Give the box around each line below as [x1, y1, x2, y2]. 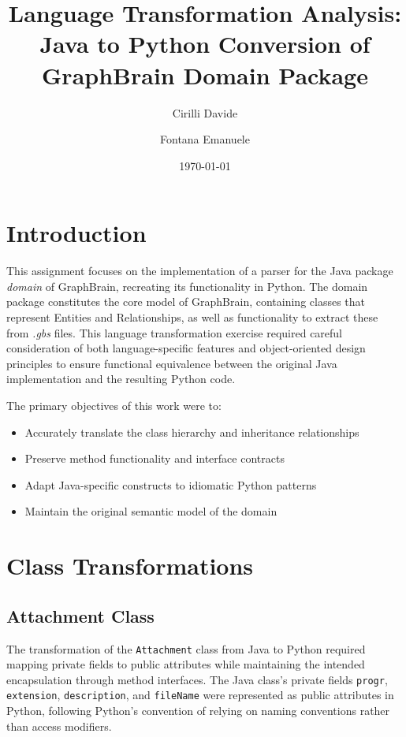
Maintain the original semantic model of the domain [24, 503, 277, 519]
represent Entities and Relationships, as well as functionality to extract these [6, 309, 378, 325]
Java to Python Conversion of [39, 28, 371, 60]
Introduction [6, 217, 147, 249]
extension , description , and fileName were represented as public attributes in [6, 687, 394, 703]
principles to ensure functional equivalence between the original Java [6, 355, 337, 371]
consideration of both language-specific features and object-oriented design [6, 340, 366, 356]
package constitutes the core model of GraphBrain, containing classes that [6, 293, 365, 310]
